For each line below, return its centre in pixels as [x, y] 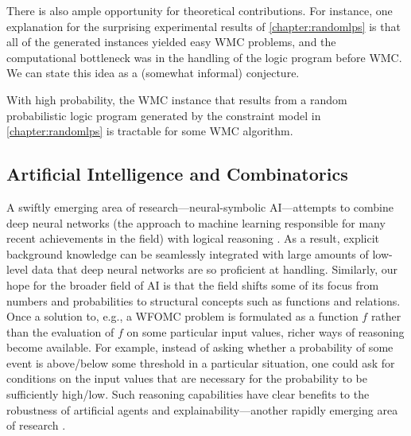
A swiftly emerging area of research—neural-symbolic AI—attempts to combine [200, 206]
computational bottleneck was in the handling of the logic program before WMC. [204, 57]
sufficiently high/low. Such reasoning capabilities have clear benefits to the [188, 394]
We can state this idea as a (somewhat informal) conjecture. [153, 73]
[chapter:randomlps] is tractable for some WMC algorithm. [150, 131]
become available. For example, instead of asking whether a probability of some [200, 347]
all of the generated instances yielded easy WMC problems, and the [171, 42]
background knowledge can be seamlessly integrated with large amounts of [188, 253]
